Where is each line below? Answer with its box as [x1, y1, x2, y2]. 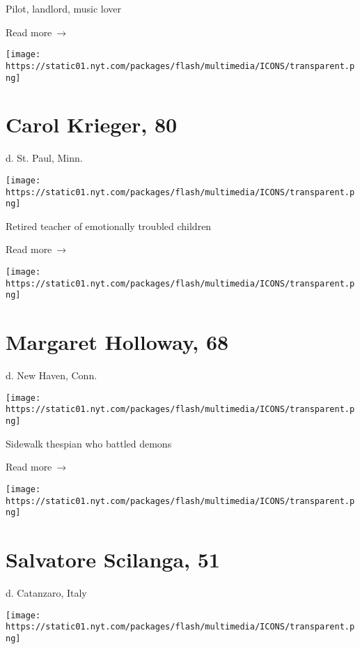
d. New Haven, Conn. [6, 368, 97, 383]
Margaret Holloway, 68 [6, 328, 229, 356]
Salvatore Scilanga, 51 [6, 545, 220, 574]
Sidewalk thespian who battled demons [6, 436, 172, 450]
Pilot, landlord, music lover [6, 1, 122, 15]
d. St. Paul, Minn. [6, 151, 83, 165]
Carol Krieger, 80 [6, 110, 178, 139]
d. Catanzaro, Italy [6, 585, 87, 600]
